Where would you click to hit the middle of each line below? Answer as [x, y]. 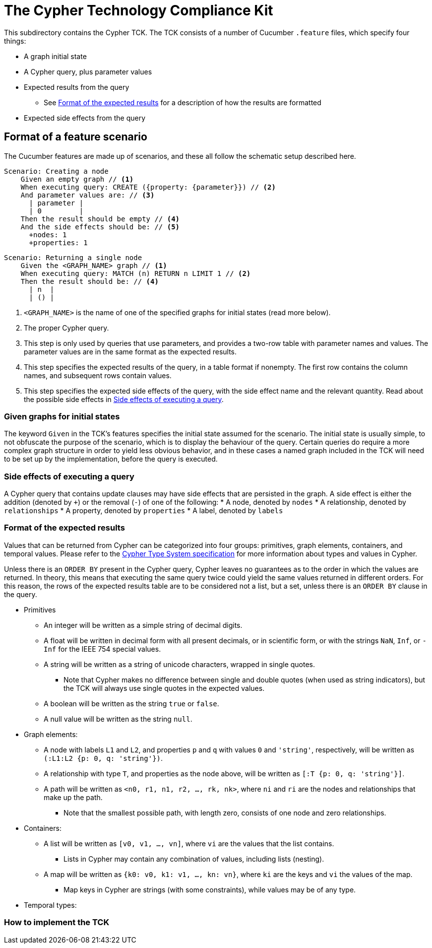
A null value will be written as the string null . [118, 719]
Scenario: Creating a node [56, 171]
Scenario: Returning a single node [73, 257]
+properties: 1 [58, 242]
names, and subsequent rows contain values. [98, 375]
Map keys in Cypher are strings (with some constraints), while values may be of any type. [210, 889]
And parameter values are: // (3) [88, 195]
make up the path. [73, 797]
